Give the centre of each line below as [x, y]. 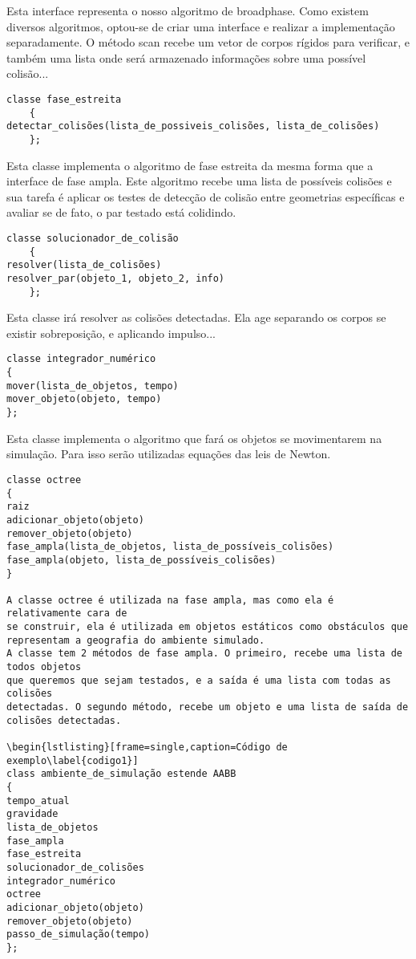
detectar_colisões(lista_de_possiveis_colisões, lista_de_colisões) [193, 126]
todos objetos [44, 667]
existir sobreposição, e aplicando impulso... [111, 333]
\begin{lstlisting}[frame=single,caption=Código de [147, 748]
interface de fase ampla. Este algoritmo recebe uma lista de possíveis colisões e [199, 181]
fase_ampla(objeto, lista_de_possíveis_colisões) [141, 560]
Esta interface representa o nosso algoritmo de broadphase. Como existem [188, 10]
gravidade [32, 814]
